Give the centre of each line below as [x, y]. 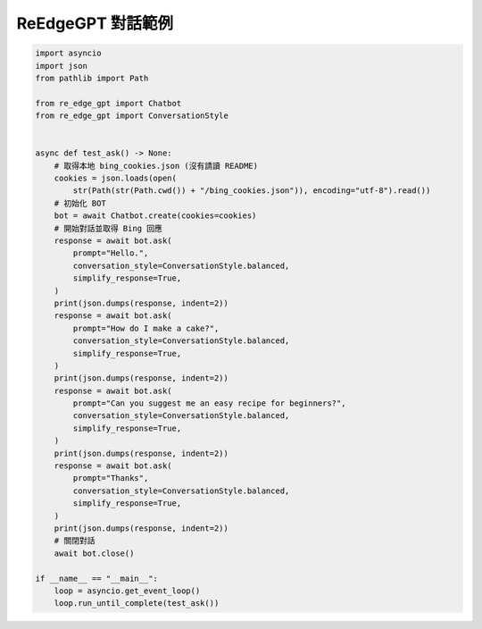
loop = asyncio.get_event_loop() [127, 591]
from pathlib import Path [92, 78]
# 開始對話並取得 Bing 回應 [108, 228]
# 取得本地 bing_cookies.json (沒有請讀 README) [156, 166]
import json [62, 66]
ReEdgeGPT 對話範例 [95, 23]
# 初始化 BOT [80, 203]
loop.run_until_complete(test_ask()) [137, 604]
